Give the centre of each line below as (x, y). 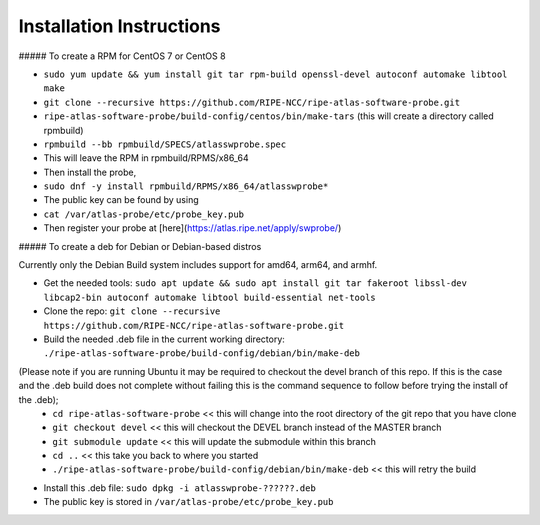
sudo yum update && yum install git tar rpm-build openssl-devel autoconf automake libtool (275, 74)
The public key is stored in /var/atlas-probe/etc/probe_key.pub (188, 502)
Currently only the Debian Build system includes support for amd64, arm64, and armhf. (198, 265)
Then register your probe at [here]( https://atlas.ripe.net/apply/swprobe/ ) (192, 228)
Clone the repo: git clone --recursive (132, 311)
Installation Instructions (119, 26)
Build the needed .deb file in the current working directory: (164, 339)
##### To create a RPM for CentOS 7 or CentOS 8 (122, 56)
